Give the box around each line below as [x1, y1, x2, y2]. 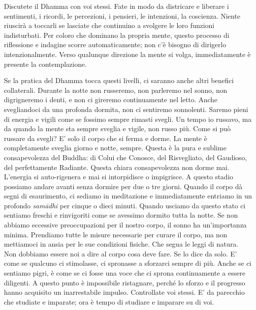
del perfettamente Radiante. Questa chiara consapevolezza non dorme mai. [4, 162, 229, 172]
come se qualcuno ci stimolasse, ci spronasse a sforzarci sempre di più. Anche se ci [4, 258, 252, 268]
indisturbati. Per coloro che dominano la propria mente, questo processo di [4, 29, 229, 40]
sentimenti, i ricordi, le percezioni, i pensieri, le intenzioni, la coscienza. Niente [4, 10, 240, 21]
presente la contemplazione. [4, 58, 87, 69]
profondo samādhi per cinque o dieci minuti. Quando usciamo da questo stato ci [4, 200, 246, 210]
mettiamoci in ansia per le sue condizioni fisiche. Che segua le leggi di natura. [4, 239, 238, 249]
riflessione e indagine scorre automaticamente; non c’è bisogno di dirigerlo [4, 39, 226, 50]
